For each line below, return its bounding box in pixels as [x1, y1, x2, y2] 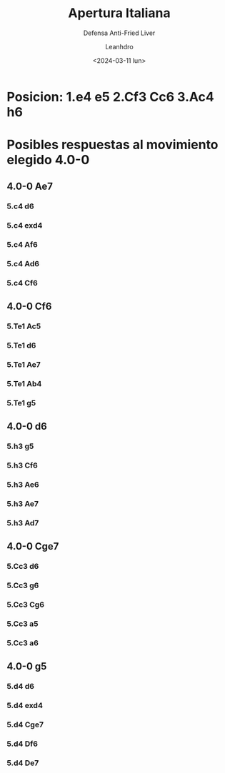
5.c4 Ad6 [6, 259, 40, 269]
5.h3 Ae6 [6, 480, 40, 490]
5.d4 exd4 [6, 701, 44, 711]
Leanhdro [105, 42, 134, 51]
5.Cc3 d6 [6, 562, 39, 572]
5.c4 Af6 [6, 240, 39, 250]
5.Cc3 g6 [6, 580, 39, 590]
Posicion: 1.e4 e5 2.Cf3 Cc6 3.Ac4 [6, 89, 215, 105]
